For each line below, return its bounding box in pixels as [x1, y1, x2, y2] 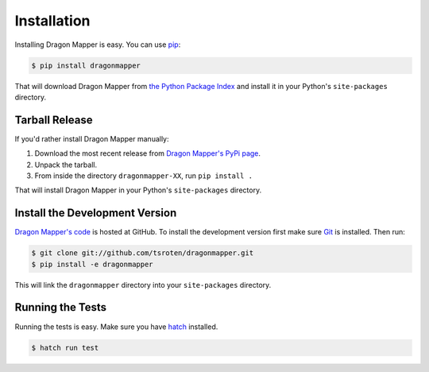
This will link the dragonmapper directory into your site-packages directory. [14, 280, 272, 289]
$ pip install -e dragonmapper [31, 259, 154, 269]
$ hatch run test [31, 343, 99, 352]
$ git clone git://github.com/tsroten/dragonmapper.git [31, 249, 254, 258]
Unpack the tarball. [34, 160, 98, 169]
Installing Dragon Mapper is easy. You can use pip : [14, 40, 181, 49]
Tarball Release [14, 113, 93, 126]
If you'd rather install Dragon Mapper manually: [14, 134, 170, 143]
